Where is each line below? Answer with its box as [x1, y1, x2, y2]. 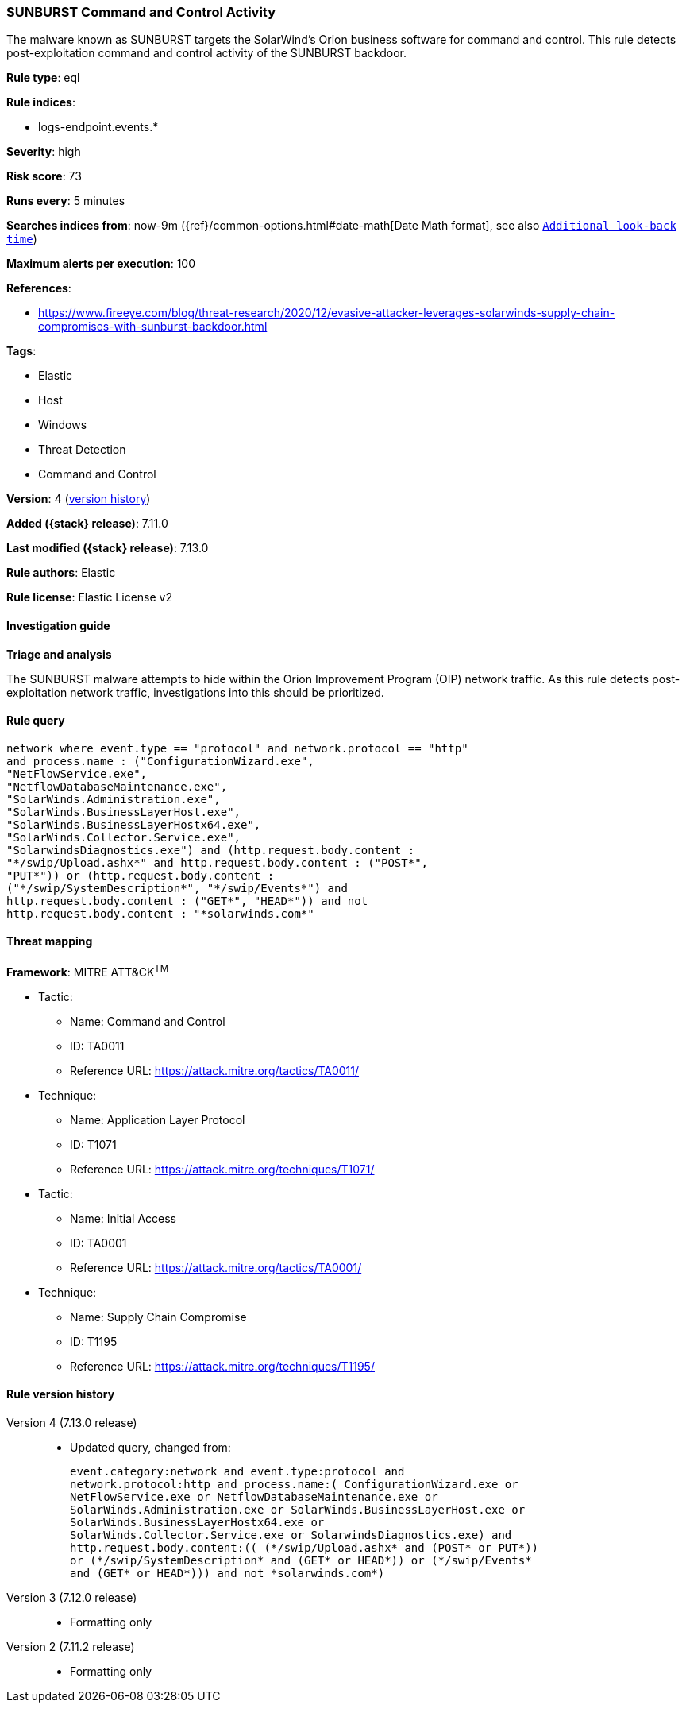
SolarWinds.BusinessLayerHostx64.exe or [70, 1515, 325, 1529]
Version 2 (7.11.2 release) [6, 1639, 135, 1653]
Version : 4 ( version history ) [6, 492, 151, 506]
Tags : [6, 344, 37, 358]
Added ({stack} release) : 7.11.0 [6, 516, 168, 531]
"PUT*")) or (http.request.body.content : [6, 868, 275, 882]
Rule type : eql [6, 71, 80, 85]
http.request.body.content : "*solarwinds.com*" [6, 907, 314, 920]
